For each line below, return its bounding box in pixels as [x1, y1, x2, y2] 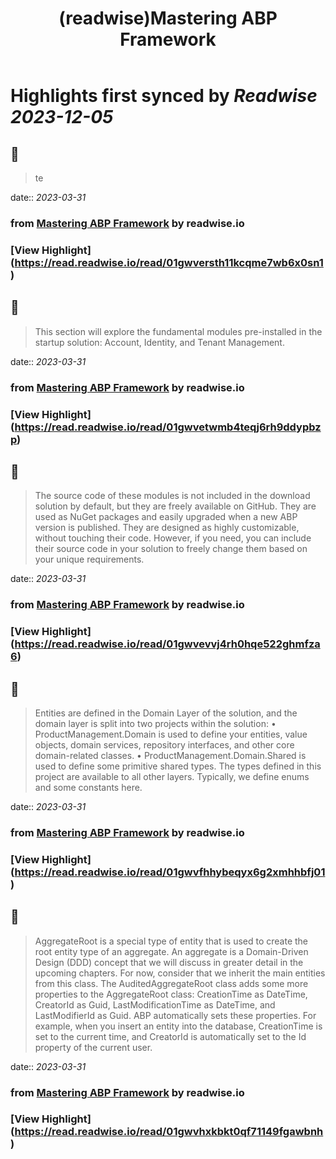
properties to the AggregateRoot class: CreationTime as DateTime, [34, 988, 308, 1000]
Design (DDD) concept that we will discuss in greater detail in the [34, 956, 304, 968]
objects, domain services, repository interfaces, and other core [34, 738, 295, 751]
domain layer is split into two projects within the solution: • [34, 717, 277, 729]
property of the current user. [34, 1041, 153, 1053]
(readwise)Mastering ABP [58, 7, 278, 30]
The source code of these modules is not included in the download [34, 490, 311, 502]
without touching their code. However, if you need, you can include [34, 532, 312, 544]
